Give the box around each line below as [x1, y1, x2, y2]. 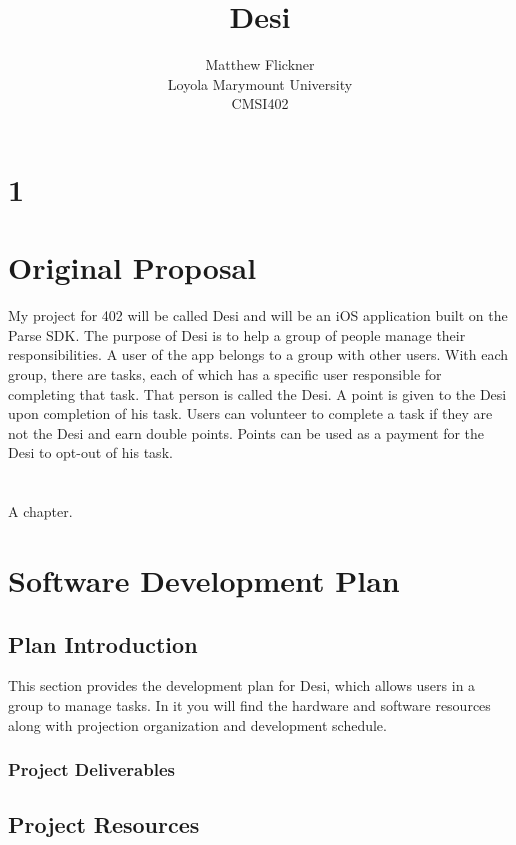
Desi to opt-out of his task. [8, 442, 173, 463]
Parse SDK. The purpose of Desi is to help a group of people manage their [8, 324, 466, 345]
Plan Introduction [8, 628, 198, 659]
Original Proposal [8, 247, 257, 288]
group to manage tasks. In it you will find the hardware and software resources [8, 694, 491, 715]
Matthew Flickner [205, 54, 315, 75]
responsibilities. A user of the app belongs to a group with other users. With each [8, 344, 509, 365]
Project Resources [8, 809, 200, 840]
